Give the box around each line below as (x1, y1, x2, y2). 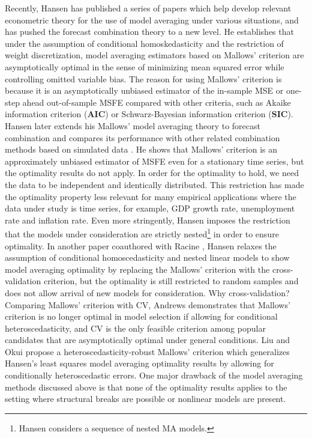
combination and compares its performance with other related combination (5, 131, 280, 144)
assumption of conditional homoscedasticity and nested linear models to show (5, 251, 290, 264)
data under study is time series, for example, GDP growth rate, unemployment (5, 202, 295, 214)
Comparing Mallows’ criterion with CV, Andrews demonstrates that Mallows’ (5, 298, 290, 311)
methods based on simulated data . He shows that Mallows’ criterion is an (5, 143, 278, 156)
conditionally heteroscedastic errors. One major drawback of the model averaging (5, 369, 303, 382)
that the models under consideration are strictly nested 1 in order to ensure (5, 226, 279, 240)
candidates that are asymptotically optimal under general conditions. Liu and (5, 333, 290, 346)
